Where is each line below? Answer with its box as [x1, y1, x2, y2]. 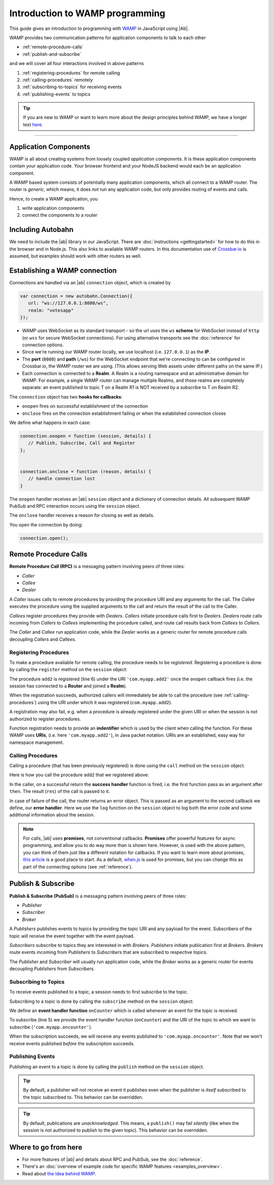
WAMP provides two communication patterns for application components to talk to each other [9, 35, 206, 41]
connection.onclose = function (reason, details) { [20, 469, 152, 474]
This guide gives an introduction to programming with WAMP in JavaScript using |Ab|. [9, 25, 189, 31]
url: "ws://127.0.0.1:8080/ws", [28, 300, 109, 306]
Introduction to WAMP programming [9, 8, 165, 19]
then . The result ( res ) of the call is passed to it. [9, 788, 110, 795]
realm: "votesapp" [28, 307, 74, 313]
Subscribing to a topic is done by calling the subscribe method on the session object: [9, 998, 194, 1004]
